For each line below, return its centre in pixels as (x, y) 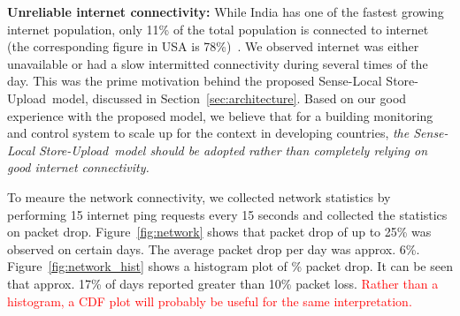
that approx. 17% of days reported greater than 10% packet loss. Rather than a (223, 283)
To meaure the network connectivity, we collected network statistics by (199, 196)
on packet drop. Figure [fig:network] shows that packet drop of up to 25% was (219, 232)
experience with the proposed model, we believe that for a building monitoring (220, 115)
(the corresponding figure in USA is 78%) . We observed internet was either (213, 46)
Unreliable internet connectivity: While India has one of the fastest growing (226, 11)
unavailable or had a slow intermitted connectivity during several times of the (218, 63)
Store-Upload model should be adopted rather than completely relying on (233, 150)
